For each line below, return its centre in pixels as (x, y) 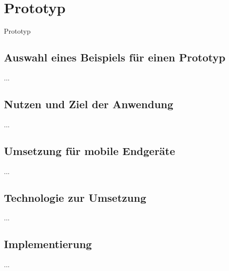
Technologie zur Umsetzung (75, 197)
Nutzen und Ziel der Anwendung (89, 104)
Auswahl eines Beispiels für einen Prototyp (115, 57)
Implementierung (48, 244)
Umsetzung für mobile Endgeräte (90, 150)
